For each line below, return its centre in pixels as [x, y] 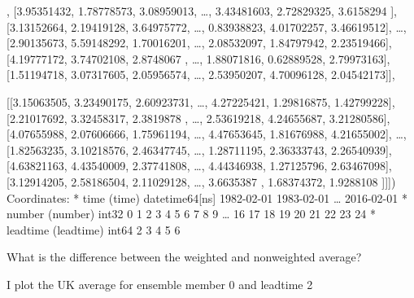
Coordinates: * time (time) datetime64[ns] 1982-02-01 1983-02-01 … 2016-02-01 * [207, 197]
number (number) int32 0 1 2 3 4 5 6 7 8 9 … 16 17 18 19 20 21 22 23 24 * [191, 214]
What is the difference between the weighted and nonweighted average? [184, 257]
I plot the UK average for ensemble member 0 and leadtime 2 [160, 284]
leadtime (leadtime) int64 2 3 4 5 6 [94, 229]
